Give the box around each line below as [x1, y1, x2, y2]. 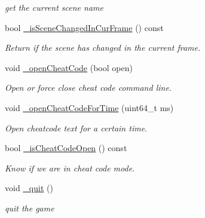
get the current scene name [5, 1, 103, 13]
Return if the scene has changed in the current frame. [5, 41, 201, 54]
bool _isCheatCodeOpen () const [5, 142, 127, 154]
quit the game [5, 201, 54, 214]
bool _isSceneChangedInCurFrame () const [5, 21, 164, 33]
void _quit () [5, 182, 53, 194]
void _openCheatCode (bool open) [5, 61, 133, 73]
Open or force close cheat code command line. [5, 81, 172, 94]
